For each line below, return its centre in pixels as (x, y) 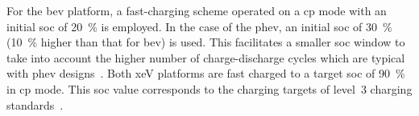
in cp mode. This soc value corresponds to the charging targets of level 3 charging (209, 88)
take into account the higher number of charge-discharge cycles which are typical (206, 57)
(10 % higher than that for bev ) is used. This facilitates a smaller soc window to (206, 42)
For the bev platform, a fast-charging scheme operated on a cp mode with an (197, 10)
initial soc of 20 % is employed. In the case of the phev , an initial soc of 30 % (199, 26)
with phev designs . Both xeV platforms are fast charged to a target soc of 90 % (206, 73)
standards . (35, 104)
